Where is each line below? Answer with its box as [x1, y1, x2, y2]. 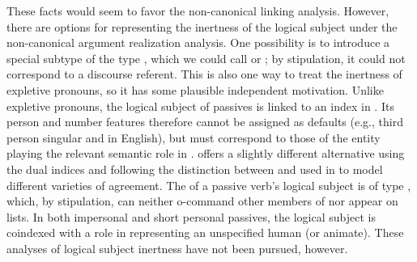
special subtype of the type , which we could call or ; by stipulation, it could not [6, 49, 406, 66]
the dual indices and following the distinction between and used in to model [6, 160, 383, 177]
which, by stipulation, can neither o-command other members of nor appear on [6, 192, 398, 209]
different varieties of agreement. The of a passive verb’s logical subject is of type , [6, 176, 411, 193]
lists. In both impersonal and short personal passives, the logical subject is [6, 208, 376, 225]
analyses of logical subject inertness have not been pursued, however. [6, 239, 348, 256]
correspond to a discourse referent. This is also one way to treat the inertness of [6, 65, 402, 82]
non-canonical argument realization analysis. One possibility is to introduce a [6, 34, 390, 51]
